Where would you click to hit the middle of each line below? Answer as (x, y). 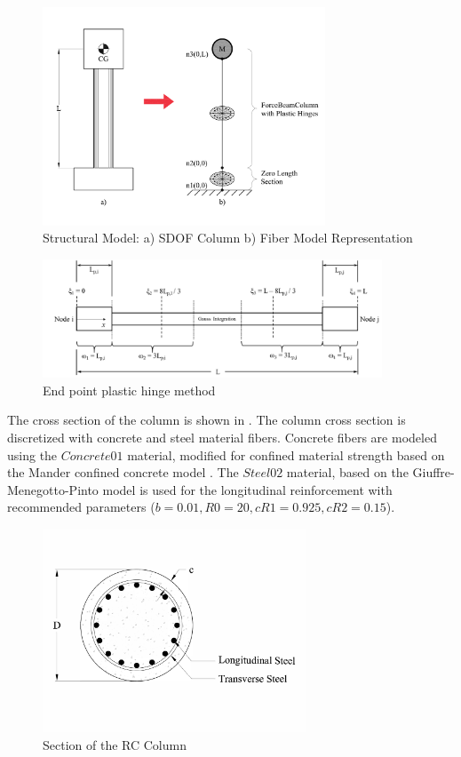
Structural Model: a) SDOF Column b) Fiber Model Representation (228, 238)
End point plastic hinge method (129, 390)
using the (32, 454)
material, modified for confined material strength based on (286, 454)
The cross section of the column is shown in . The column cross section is (207, 420)
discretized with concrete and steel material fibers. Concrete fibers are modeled (222, 438)
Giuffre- (433, 472)
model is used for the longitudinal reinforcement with (247, 489)
